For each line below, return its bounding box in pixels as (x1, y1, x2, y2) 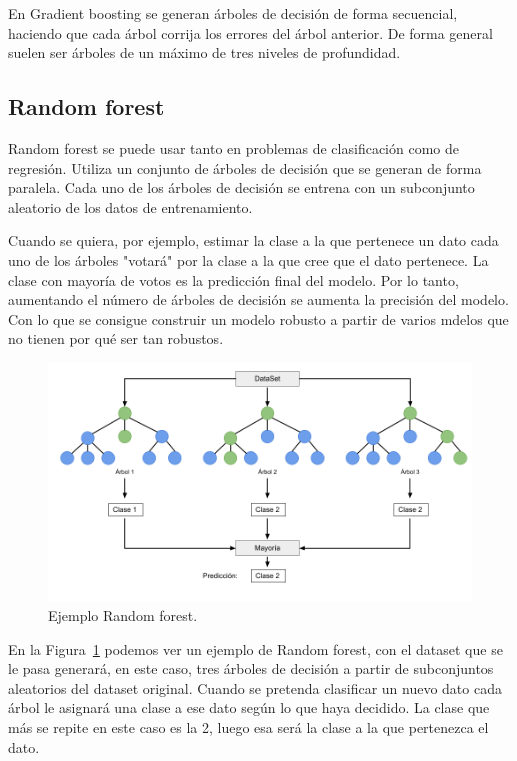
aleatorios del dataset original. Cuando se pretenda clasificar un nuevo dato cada (8, 677, 502, 698)
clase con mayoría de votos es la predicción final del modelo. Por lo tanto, (8, 269, 459, 290)
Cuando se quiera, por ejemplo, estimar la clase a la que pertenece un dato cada (8, 230, 499, 251)
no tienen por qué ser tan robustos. (8, 328, 224, 349)
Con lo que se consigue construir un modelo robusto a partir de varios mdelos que (8, 308, 509, 329)
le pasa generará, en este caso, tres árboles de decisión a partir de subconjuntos (8, 658, 494, 679)
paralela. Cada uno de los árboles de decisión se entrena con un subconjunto (8, 177, 475, 198)
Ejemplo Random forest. (48, 605, 198, 626)
